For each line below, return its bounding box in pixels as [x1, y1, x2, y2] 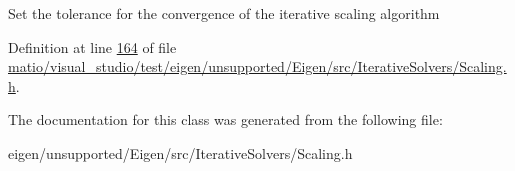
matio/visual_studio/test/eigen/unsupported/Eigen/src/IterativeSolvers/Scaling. [8, 56, 507, 77]
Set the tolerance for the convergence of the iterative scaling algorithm [8, 3, 440, 23]
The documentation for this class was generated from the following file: [8, 109, 443, 130]
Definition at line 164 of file [8, 36, 177, 57]
